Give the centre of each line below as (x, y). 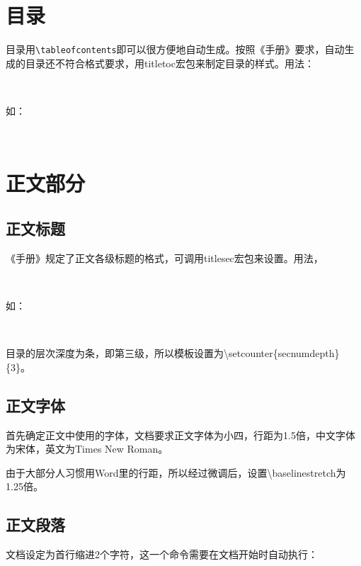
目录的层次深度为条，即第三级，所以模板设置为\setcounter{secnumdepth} (173, 353)
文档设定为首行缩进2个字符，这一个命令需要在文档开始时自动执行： (162, 554)
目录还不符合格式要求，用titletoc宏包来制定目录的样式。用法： (170, 63)
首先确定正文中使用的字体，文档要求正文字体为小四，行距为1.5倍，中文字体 (180, 435)
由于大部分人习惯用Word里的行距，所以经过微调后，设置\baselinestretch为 (176, 472)
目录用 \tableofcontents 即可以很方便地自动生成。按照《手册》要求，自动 (175, 49)
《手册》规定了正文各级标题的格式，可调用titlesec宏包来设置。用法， (165, 257)
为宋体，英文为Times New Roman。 (87, 449)
